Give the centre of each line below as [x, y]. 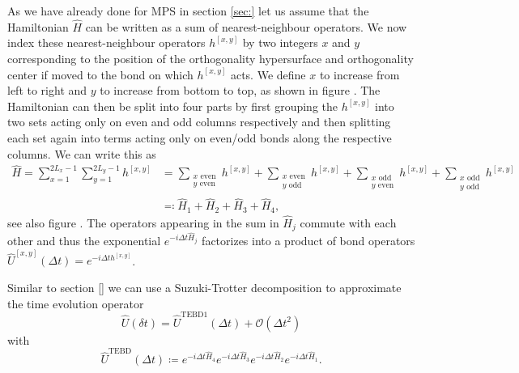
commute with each [348, 222]
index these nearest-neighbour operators [106, 42]
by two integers [280, 42]
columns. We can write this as [82, 153]
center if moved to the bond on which [100, 74]
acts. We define [268, 74]
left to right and [47, 90]
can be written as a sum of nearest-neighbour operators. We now [246, 26]
